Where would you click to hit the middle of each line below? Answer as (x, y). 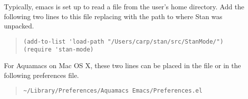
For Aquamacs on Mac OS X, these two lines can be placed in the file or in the (123, 65)
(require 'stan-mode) (58, 50)
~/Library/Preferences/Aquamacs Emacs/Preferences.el (113, 91)
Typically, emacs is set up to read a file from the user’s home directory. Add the (124, 6)
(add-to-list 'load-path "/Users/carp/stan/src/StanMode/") (123, 41)
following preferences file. (41, 75)
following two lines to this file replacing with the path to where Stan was (113, 16)
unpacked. (19, 26)
